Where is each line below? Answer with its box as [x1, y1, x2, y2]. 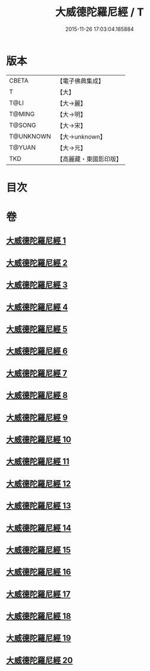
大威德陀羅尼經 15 [6, 545, 71, 555]
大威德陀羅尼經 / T [55, 5, 144, 19]
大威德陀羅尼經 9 [6, 412, 68, 422]
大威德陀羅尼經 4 [6, 302, 68, 312]
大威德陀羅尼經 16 [6, 567, 71, 577]
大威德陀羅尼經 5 [6, 324, 68, 334]
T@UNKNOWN [9, 132, 52, 140]
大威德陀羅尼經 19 [6, 633, 71, 643]
